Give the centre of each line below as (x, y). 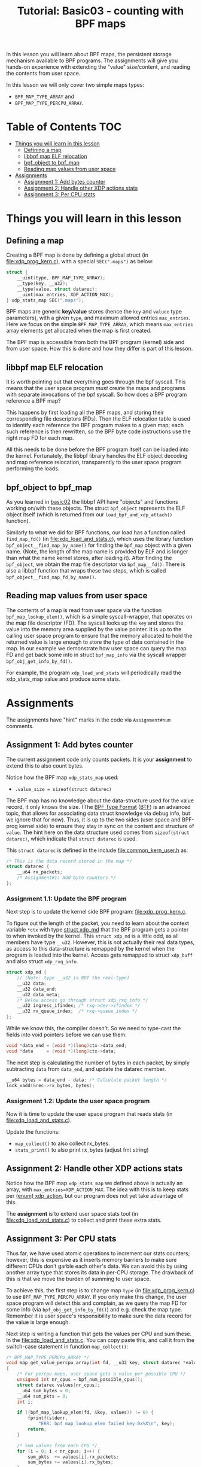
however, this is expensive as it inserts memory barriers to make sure (92, 1259)
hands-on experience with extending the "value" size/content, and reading (98, 67)
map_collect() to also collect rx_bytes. (62, 1143)
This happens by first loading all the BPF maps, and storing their (85, 413)
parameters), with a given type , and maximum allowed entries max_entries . (98, 318)
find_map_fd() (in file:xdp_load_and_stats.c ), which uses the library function (100, 539)
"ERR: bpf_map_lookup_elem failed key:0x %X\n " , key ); (106, 1424)
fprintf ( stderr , (48, 1418)
